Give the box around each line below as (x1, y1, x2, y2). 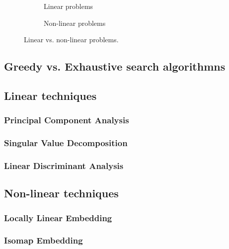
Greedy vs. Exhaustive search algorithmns (4, 59, 226, 74)
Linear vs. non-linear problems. (24, 34, 119, 45)
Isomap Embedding (4, 234, 83, 247)
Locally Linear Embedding (4, 211, 112, 224)
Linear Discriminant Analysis (4, 159, 124, 171)
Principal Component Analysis (4, 114, 129, 126)
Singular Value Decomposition (4, 137, 128, 149)
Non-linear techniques (4, 185, 119, 201)
